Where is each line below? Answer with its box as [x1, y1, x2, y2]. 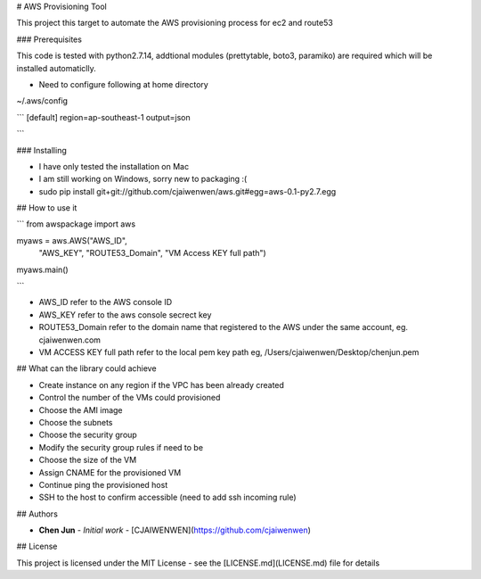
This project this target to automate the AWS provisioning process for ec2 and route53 [16, 18, 333, 29]
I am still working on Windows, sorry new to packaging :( [38, 174, 248, 185]
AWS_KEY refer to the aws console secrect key [38, 309, 212, 320]
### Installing [16, 145, 67, 155]
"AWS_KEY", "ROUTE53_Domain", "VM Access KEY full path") [38, 248, 266, 259]
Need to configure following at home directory [38, 79, 208, 89]
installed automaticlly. [16, 62, 97, 73]
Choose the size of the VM [38, 455, 137, 466]
